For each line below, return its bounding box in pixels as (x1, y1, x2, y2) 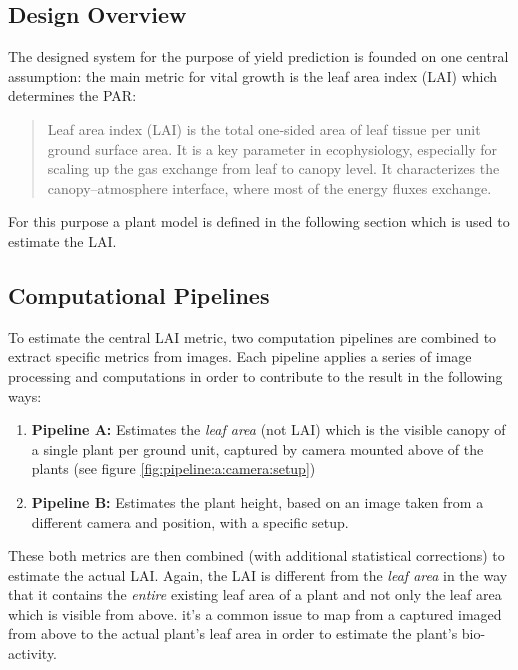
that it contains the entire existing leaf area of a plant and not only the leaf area (8, 584, 502, 605)
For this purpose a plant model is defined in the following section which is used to (8, 211, 510, 232)
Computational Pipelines (8, 279, 270, 310)
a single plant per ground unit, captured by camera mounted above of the (31, 438, 484, 459)
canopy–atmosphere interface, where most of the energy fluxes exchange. (47, 177, 492, 198)
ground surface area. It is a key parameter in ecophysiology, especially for (47, 138, 498, 159)
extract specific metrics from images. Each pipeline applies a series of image (8, 346, 472, 367)
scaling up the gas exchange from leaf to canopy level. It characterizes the (47, 158, 500, 179)
